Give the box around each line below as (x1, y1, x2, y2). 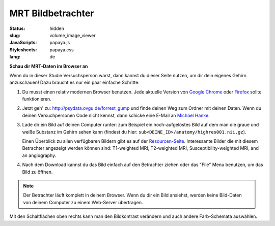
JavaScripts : (9, 40, 37, 46)
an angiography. (22, 152, 57, 158)
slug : (9, 32, 20, 38)
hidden (49, 25, 65, 31)
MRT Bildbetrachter (9, 8, 94, 19)
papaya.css (49, 46, 74, 53)
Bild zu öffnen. (22, 169, 53, 175)
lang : (9, 54, 21, 60)
